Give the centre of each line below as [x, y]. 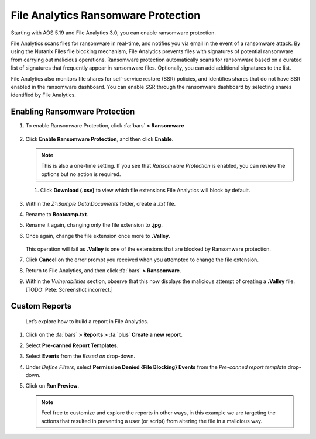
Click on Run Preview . [52, 386]
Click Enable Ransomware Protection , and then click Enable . [99, 139]
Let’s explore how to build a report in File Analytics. [87, 322]
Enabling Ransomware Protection [73, 112]
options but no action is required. [81, 174]
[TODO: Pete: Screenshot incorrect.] [69, 289]
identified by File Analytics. [43, 95]
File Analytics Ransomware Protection [106, 15]
